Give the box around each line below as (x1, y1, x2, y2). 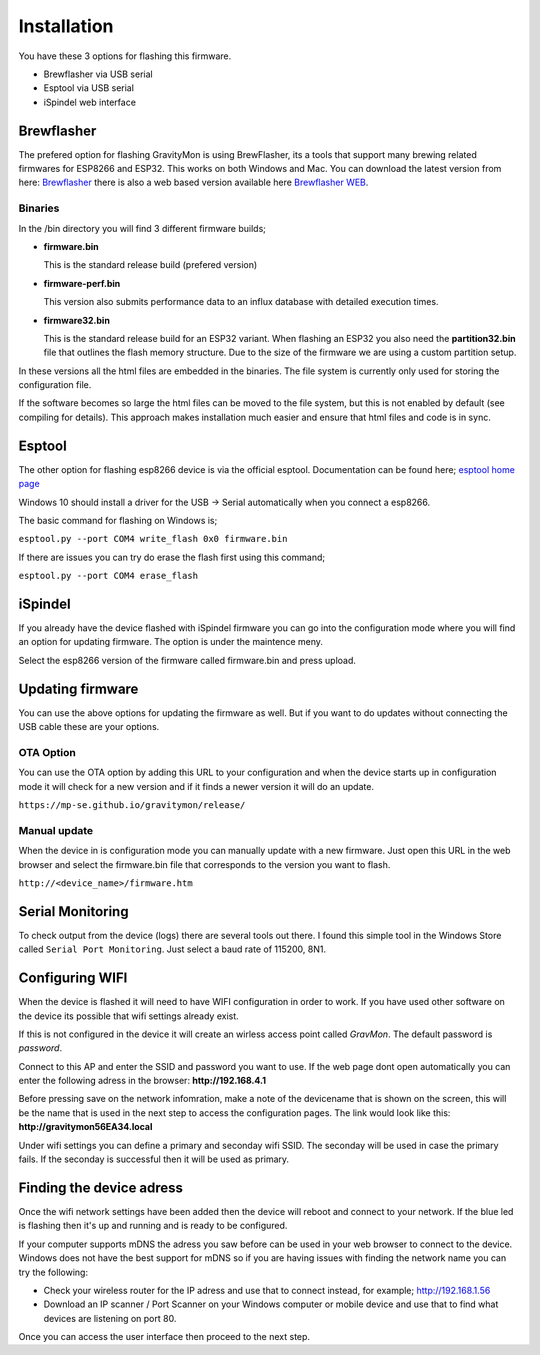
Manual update (18, 823, 94, 837)
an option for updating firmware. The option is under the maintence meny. (18, 636, 324, 648)
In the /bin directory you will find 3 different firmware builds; (18, 222, 267, 234)
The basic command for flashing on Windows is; (18, 514, 218, 526)
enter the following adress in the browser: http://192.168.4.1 (18, 1075, 267, 1087)
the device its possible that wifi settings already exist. (18, 1010, 239, 1022)
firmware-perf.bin (43, 277, 121, 289)
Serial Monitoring (18, 903, 129, 920)
